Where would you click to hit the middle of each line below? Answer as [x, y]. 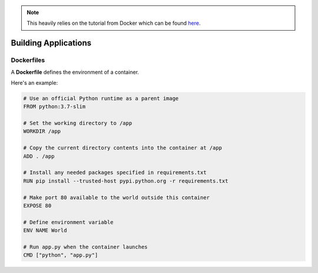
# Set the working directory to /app [78, 123]
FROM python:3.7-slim [54, 107]
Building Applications [51, 43]
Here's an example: [34, 83]
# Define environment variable [69, 222]
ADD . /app [39, 156]
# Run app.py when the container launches [85, 247]
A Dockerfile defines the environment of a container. [75, 72]
